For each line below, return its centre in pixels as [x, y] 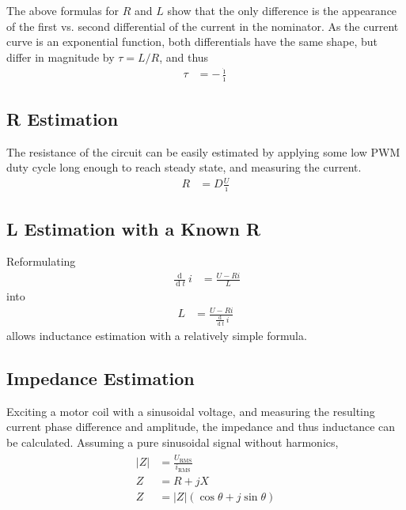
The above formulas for [63, 10]
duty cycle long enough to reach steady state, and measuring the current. [184, 167]
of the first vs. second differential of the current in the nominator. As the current [203, 26]
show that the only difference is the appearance [282, 10]
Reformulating [41, 261]
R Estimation [63, 118]
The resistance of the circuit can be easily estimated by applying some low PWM [203, 151]
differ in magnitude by [61, 57]
